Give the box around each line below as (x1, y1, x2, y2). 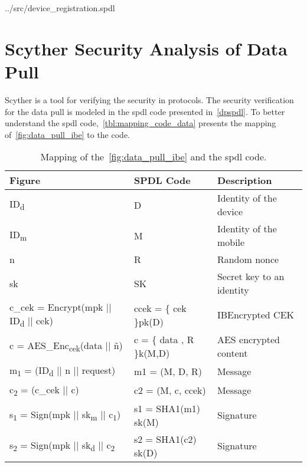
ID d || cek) (9, 314, 53, 330)
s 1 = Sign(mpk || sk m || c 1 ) (9, 407, 121, 423)
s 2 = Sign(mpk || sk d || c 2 (9, 438, 115, 453)
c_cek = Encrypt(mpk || (9, 300, 112, 314)
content (217, 346, 248, 360)
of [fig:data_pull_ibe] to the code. (5, 128, 130, 140)
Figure (9, 173, 41, 188)
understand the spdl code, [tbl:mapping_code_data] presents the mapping (5, 117, 276, 129)
